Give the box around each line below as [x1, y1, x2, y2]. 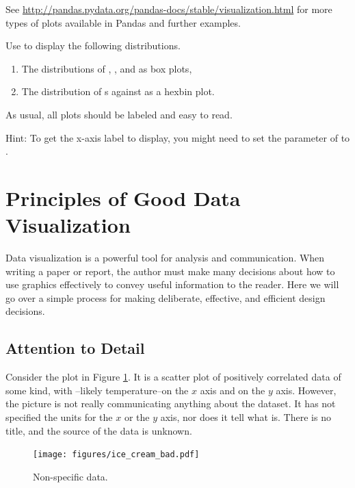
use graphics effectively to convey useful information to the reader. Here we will [5, 277, 339, 292]
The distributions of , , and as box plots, [21, 61, 192, 75]
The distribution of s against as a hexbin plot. [21, 84, 215, 99]
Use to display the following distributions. [5, 38, 181, 53]
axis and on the [200, 383, 265, 397]
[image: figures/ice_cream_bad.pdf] [33, 450, 200, 460]
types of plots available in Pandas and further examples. [5, 15, 241, 29]
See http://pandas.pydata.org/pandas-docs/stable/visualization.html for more [5, 2, 332, 16]
